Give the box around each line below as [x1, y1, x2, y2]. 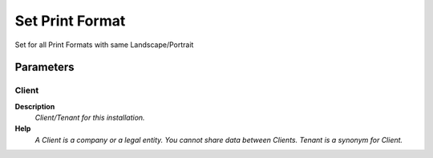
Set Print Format [14, 12, 126, 30]
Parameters [14, 61, 75, 74]
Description [14, 101, 55, 111]
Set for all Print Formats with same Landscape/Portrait [14, 40, 194, 49]
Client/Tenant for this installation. [34, 113, 145, 123]
